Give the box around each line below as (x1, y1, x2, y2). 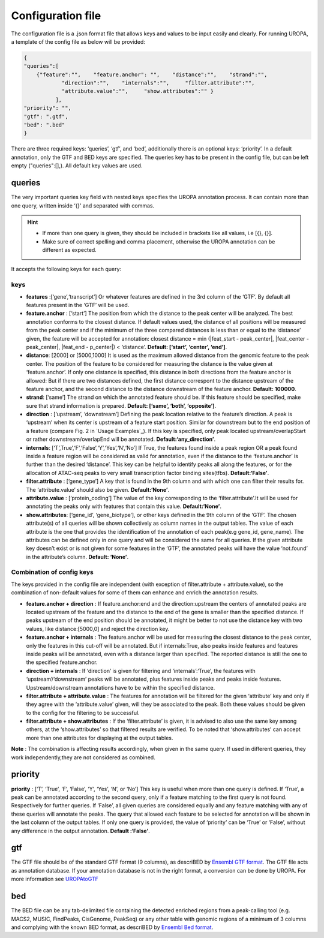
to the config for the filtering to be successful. (26, 709, 140, 716)
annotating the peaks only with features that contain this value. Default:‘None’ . (26, 503, 222, 510)
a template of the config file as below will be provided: (11, 38, 145, 45)
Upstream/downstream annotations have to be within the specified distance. (26, 684, 215, 691)
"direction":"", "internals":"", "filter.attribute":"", (61, 80, 255, 86)
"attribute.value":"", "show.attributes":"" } (61, 88, 214, 95)
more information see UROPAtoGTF (11, 876, 99, 883)
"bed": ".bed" (23, 122, 65, 128)
